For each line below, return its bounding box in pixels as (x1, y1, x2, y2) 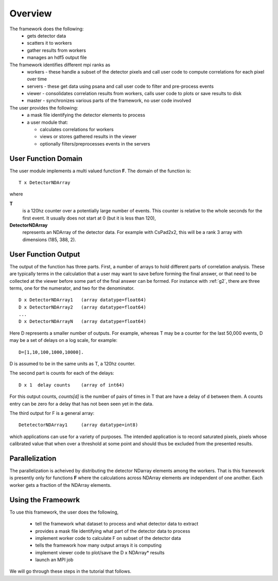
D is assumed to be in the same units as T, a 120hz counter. (9, 360, 136, 367)
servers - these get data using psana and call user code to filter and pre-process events (27, 83, 214, 89)
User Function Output (9, 250, 80, 259)
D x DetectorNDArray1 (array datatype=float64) (19, 297, 147, 303)
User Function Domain (9, 154, 82, 163)
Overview (9, 8, 52, 19)
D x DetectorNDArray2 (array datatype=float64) (19, 304, 147, 310)
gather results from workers (27, 47, 86, 53)
